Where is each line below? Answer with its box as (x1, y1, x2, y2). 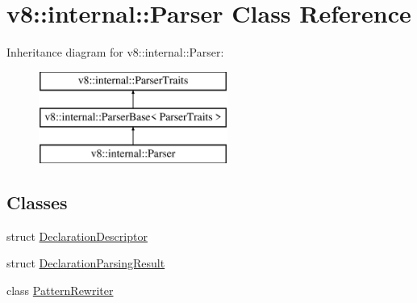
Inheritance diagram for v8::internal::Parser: (6, 44, 224, 61)
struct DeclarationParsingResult (6, 255, 165, 271)
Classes (6, 190, 68, 215)
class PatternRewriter (6, 282, 114, 299)
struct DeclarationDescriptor (6, 227, 148, 244)
